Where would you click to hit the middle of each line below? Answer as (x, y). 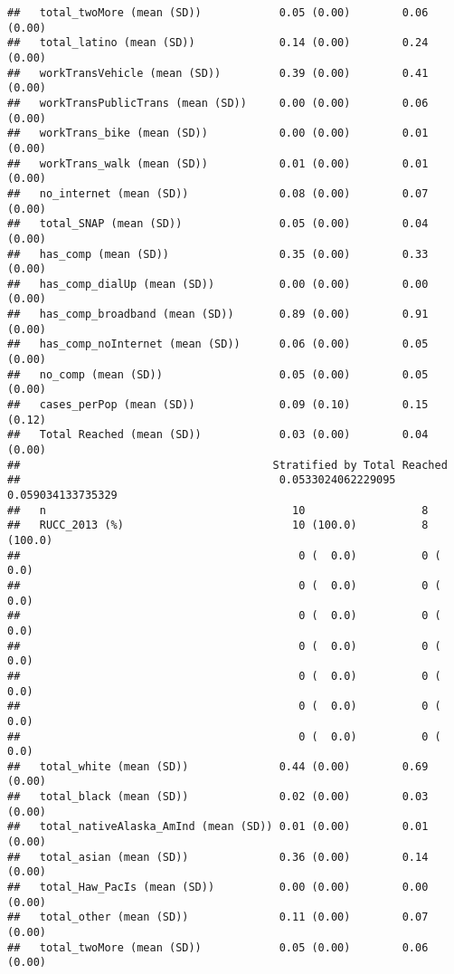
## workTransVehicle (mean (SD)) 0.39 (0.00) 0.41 (218, 73)
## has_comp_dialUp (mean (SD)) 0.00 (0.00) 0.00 (218, 284)
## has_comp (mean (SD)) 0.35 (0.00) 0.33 (218, 254)
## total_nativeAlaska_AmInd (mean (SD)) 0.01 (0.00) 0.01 (218, 827)
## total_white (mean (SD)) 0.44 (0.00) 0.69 (218, 766)
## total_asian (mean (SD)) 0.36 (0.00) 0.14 (218, 857)
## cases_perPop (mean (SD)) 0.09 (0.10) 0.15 (218, 405)
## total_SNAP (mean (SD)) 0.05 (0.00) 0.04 (218, 224)
